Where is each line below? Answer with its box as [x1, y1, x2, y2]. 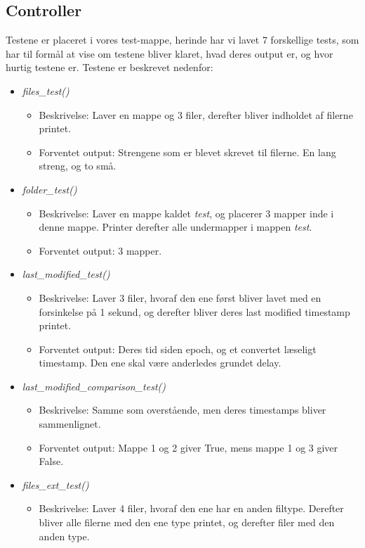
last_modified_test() [22, 267, 110, 281]
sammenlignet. [39, 416, 101, 431]
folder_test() [22, 181, 77, 196]
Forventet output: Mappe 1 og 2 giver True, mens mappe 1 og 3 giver [39, 440, 338, 454]
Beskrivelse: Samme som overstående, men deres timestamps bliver [39, 402, 326, 417]
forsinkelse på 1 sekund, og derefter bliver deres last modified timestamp [39, 304, 350, 319]
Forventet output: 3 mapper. [39, 243, 162, 257]
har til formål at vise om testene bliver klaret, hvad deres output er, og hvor [6, 46, 333, 60]
